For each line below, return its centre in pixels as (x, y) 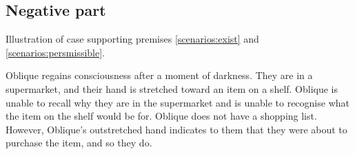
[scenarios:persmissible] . (55, 52)
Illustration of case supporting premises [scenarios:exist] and (132, 39)
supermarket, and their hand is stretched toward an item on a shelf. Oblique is (172, 88)
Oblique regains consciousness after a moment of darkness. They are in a (159, 75)
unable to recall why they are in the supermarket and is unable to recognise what (177, 102)
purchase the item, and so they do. (79, 143)
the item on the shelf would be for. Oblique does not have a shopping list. (161, 116)
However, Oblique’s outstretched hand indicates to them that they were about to (176, 129)
